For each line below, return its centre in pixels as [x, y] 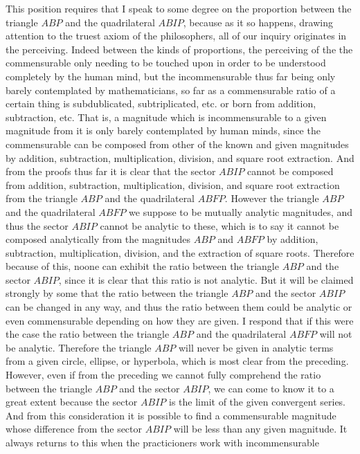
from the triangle [42, 198]
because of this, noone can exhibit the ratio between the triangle [142, 266]
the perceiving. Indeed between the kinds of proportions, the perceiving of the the [179, 49]
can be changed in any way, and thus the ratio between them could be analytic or [179, 307]
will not [336, 334]
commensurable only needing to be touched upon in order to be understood [166, 63]
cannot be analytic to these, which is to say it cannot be [219, 225]
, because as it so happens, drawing [258, 22]
